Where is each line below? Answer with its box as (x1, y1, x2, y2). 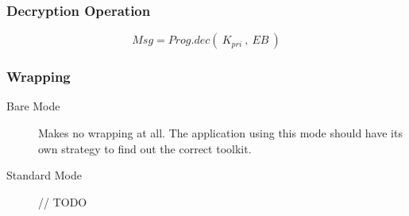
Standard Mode (6, 167, 82, 183)
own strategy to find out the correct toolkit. (38, 140, 252, 156)
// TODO (38, 193, 87, 210)
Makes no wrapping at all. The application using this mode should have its (38, 125, 403, 141)
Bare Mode (6, 98, 60, 114)
